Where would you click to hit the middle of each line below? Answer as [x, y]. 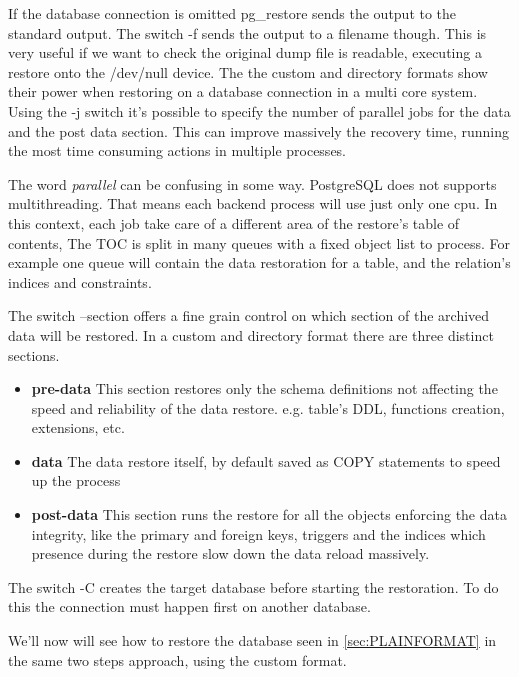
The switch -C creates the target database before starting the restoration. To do [253, 586]
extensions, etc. [78, 427]
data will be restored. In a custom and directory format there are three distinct [251, 334]
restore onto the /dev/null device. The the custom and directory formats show [248, 71]
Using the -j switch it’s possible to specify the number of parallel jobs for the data [259, 110]
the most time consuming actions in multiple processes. [177, 150]
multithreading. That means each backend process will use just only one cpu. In [253, 203]
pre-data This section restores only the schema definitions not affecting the [264, 388]
